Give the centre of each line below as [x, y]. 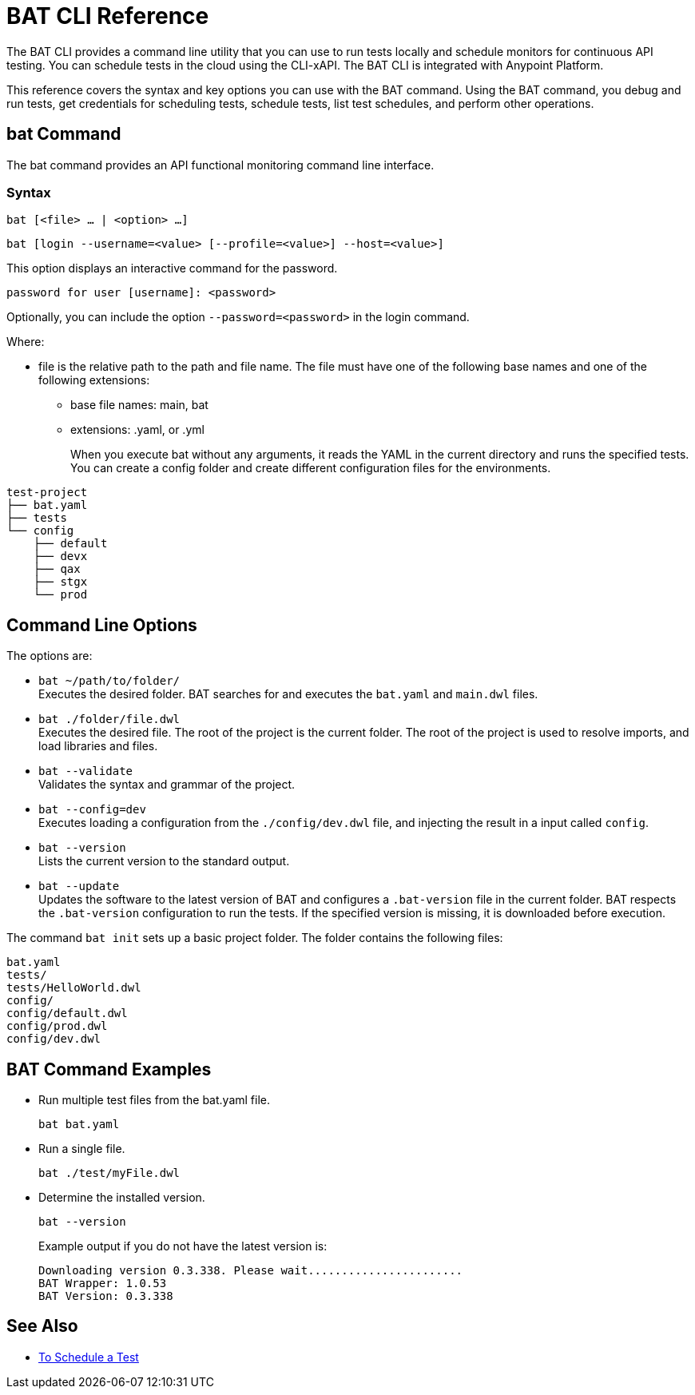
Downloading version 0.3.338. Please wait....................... [251, 1271]
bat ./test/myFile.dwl [109, 1173]
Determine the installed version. [122, 1198]
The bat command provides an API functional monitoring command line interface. [220, 165]
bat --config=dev [92, 810]
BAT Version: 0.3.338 [106, 1296]
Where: [26, 342]
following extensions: [94, 380]
